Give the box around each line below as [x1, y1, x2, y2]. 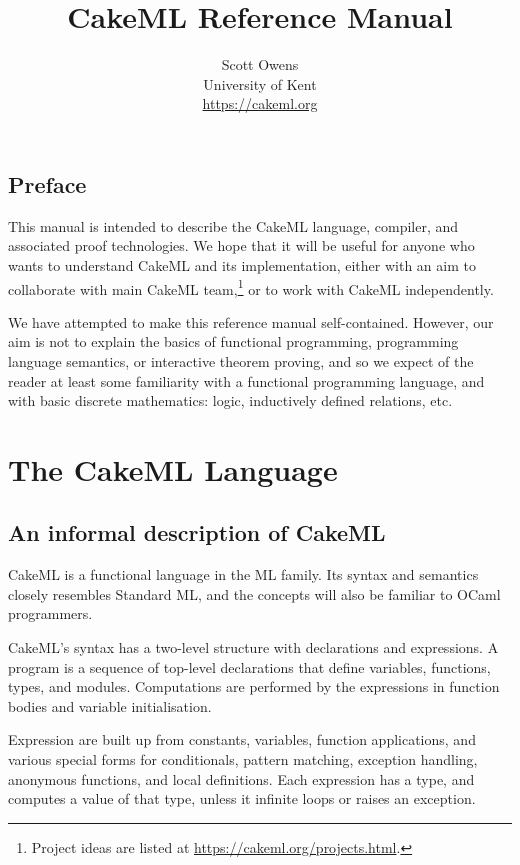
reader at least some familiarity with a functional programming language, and [8, 370, 485, 391]
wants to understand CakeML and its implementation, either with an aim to [8, 254, 476, 275]
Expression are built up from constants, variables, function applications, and [8, 729, 476, 750]
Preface [8, 168, 87, 199]
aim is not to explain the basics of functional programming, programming [8, 331, 459, 352]
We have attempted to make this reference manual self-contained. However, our [8, 311, 494, 332]
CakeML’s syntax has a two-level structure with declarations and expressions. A [8, 637, 499, 658]
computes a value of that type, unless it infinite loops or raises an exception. [8, 788, 476, 809]
